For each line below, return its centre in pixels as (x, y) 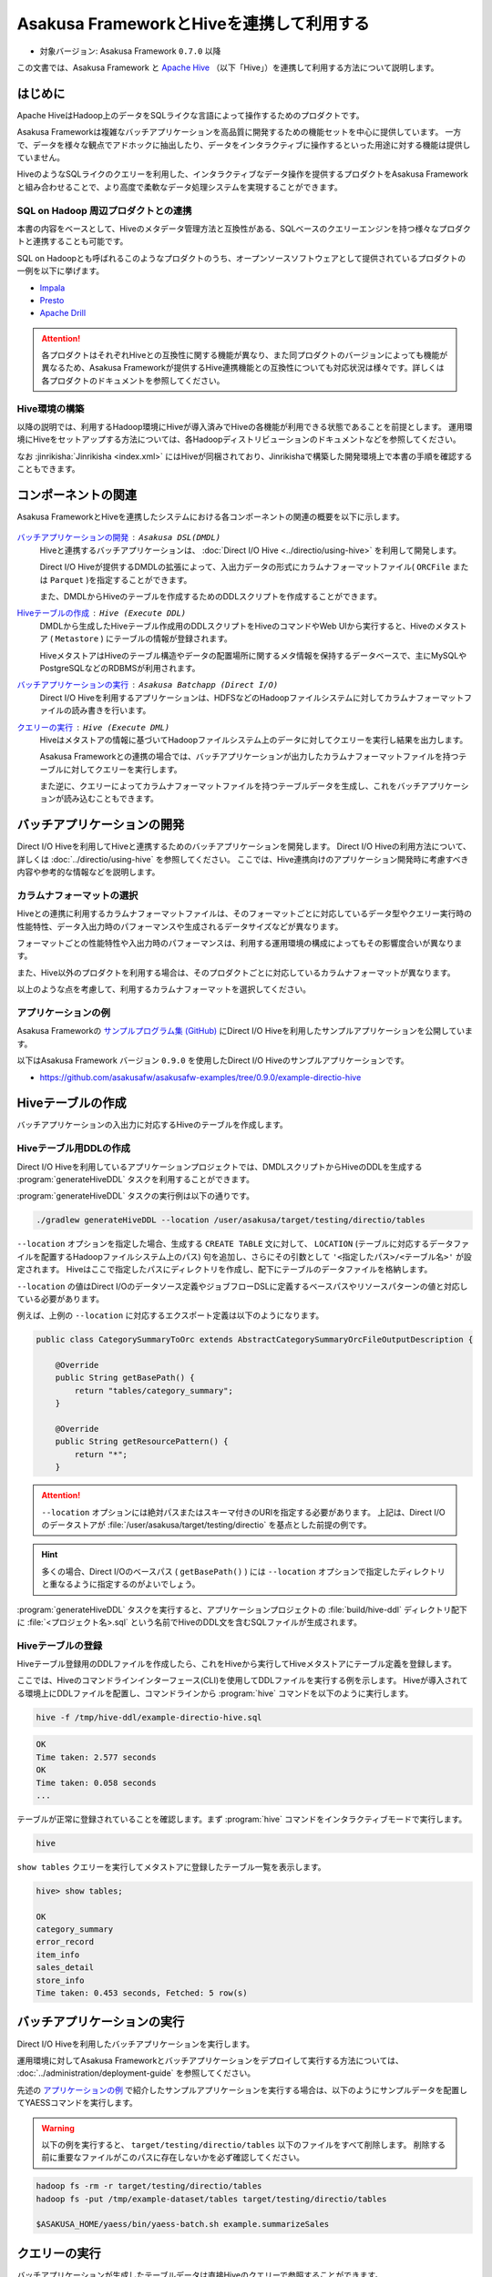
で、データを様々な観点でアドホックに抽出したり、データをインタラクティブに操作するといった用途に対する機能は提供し (244, 145)
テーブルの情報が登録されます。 (173, 638)
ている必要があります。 (61, 1299)
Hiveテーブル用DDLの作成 (74, 1149)
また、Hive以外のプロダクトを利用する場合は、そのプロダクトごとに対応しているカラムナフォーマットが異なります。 (236, 972)
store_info (60, 1980)
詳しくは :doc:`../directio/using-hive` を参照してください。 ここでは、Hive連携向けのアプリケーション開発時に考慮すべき (243, 859)
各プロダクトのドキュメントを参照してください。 (133, 380)
